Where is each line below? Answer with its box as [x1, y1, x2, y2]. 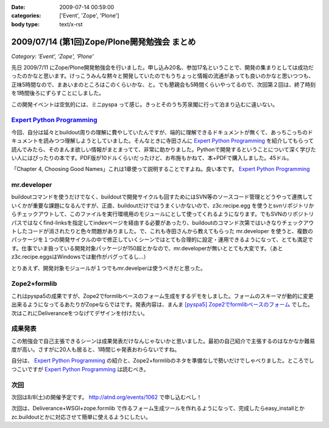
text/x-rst [59, 20, 83, 27]
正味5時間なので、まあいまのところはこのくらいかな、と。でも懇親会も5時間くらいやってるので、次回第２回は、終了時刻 [11, 81, 316, 88]
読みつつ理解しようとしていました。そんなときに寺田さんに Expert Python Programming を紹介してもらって [43, 137, 314, 145]
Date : [11, 4, 26, 10]
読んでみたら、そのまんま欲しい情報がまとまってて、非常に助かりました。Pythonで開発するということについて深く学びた [11, 145, 316, 153]
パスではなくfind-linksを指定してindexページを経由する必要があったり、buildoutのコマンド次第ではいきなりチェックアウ [11, 219, 314, 226]
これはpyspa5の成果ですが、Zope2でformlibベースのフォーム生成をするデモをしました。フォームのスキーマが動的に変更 [11, 292, 314, 299]
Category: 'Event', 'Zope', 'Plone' [11, 53, 94, 60]
